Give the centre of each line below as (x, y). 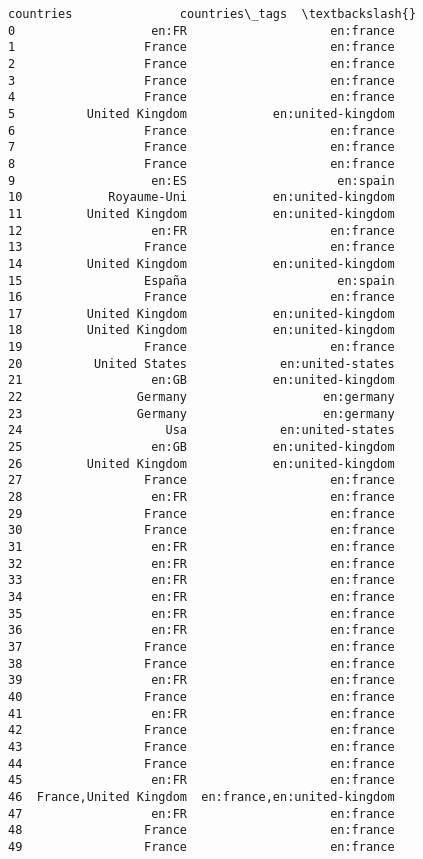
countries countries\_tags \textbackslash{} (212, 14)
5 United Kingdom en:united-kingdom (201, 113)
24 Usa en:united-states (201, 430)
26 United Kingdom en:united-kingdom (201, 463)
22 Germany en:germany (201, 397)
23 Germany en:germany (201, 413)
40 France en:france (201, 696)
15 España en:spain (201, 280)
